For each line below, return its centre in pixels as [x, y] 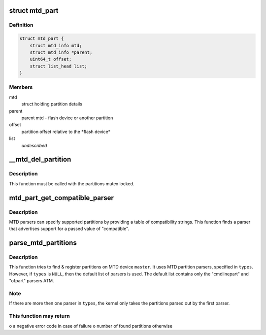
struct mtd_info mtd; [56, 45]
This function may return [39, 316]
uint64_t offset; [51, 59]
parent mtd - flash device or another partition [67, 118]
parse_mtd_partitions [43, 243]
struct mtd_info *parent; [61, 52]
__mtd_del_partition [40, 159]
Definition [21, 25]
